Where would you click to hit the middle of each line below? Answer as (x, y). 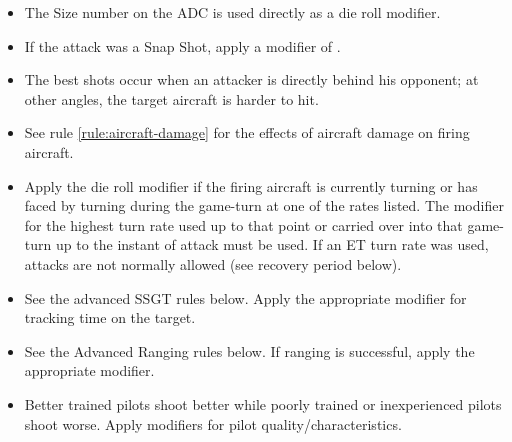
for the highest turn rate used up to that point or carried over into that (243, 224)
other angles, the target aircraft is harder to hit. (171, 98)
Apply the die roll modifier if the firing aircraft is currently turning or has (251, 185)
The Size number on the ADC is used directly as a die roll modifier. (232, 12)
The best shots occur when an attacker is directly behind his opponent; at (251, 79)
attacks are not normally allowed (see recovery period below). (213, 263)
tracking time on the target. (110, 317)
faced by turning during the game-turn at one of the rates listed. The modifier (264, 205)
